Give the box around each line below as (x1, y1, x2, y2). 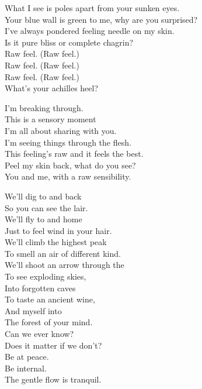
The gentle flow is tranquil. (5, 373, 102, 385)
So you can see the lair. (5, 201, 88, 214)
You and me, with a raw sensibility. (5, 170, 131, 183)
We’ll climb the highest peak (5, 236, 107, 248)
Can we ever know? (5, 328, 74, 340)
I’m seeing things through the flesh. (5, 136, 131, 148)
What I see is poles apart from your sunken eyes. (5, 2, 180, 13)
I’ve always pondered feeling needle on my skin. (5, 25, 175, 37)
